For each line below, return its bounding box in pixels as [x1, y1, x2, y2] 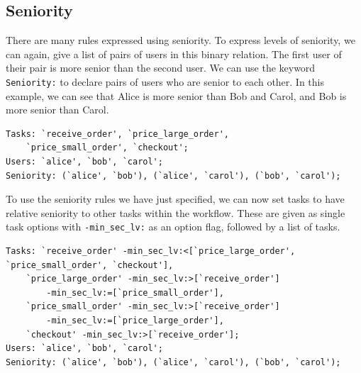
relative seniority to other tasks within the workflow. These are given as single [6, 205, 345, 220]
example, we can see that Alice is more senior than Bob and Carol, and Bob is [6, 88, 347, 103]
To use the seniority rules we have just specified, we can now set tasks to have [6, 191, 345, 206]
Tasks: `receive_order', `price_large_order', [6, 128, 229, 139]
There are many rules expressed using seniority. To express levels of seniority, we [6, 33, 355, 48]
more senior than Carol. [6, 102, 109, 117]
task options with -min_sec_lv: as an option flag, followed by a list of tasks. [6, 219, 340, 234]
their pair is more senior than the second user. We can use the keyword [6, 60, 316, 75]
